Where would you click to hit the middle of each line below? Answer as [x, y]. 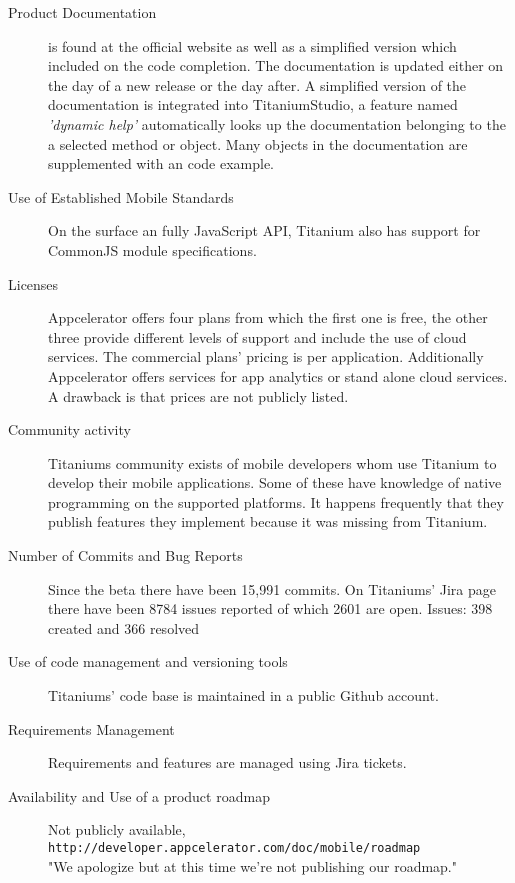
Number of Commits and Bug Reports [125, 555]
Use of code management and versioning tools [148, 661]
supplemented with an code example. [161, 163]
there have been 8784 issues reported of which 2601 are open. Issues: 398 [270, 608]
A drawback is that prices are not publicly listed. [198, 395]
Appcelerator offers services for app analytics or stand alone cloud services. [278, 375]
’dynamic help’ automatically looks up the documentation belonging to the [277, 123]
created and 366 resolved [124, 627]
